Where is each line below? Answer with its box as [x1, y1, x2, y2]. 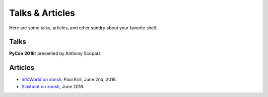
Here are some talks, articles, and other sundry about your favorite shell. [9, 25, 157, 31]
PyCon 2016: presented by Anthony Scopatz [9, 50, 101, 56]
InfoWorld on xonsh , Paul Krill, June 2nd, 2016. [21, 77, 117, 83]
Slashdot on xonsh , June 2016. [21, 83, 84, 89]
